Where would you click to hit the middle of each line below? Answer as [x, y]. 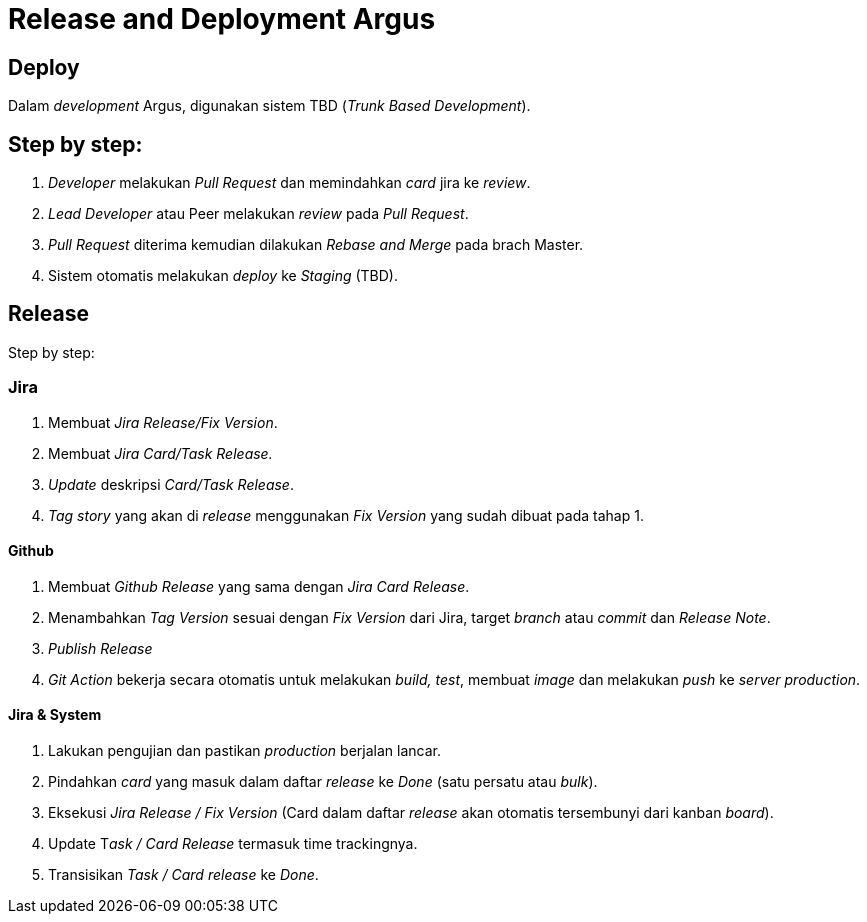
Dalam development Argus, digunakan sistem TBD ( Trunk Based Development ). [269, 106]
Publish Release [100, 648]
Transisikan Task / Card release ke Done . [183, 875]
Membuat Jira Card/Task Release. [160, 453]
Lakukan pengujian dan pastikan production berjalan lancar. [244, 751]
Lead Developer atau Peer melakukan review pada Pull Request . [258, 214]
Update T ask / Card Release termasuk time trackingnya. [233, 844]
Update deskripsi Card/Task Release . [171, 484]
